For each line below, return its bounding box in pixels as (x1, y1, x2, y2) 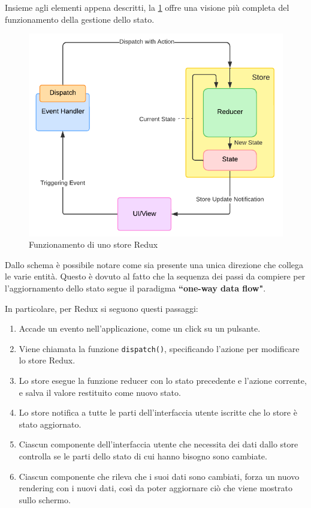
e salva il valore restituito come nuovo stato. (19, 386, 181, 398)
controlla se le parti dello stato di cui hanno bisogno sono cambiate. (19, 449, 267, 462)
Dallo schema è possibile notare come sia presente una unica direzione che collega (5, 258, 304, 270)
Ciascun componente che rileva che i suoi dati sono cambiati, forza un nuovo (19, 470, 300, 482)
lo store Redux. (19, 354, 76, 366)
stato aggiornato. (19, 417, 81, 430)
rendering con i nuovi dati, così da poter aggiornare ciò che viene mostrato (19, 482, 292, 494)
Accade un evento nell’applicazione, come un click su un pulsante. (19, 322, 261, 335)
